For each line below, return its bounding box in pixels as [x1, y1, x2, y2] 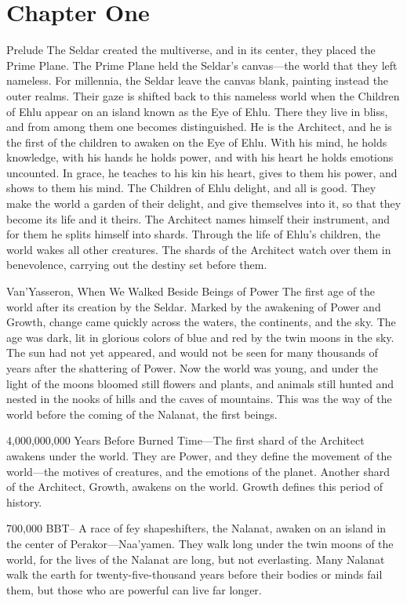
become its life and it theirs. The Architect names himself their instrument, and [6, 210, 390, 227]
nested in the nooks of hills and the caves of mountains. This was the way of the [6, 390, 392, 407]
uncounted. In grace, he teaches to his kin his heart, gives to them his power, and [6, 164, 398, 180]
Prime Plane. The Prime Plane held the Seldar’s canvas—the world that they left [6, 56, 398, 73]
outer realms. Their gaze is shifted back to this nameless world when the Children [6, 87, 400, 104]
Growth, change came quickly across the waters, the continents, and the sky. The [6, 314, 396, 330]
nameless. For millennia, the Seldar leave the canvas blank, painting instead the [6, 72, 389, 89]
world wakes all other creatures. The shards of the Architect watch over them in [6, 241, 391, 257]
